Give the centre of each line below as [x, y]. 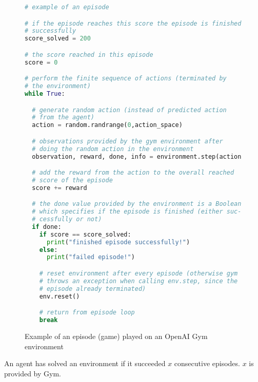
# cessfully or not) [67, 219]
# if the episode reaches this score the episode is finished [133, 23]
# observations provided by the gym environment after [127, 141]
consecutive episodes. [207, 363]
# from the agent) [63, 118]
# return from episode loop [87, 313]
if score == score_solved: [85, 234]
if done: [47, 227]
